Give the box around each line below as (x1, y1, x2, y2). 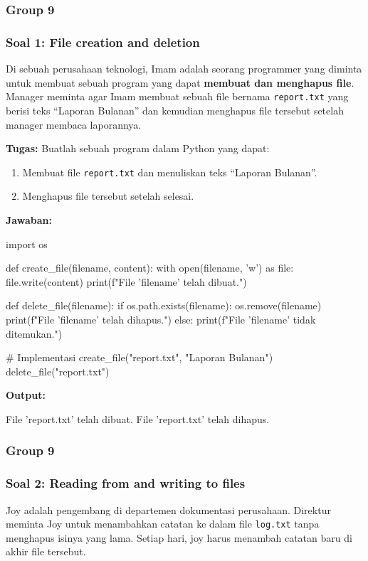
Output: (6, 388, 46, 402)
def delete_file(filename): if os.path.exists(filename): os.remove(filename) (6, 298, 322, 313)
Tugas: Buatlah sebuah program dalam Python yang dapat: (6, 141, 270, 156)
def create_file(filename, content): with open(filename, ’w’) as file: (6, 260, 294, 275)
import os (6, 236, 48, 251)
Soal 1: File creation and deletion (6, 33, 200, 50)
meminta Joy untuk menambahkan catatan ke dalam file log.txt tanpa (6, 516, 320, 531)
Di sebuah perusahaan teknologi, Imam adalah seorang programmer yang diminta (6, 61, 362, 76)
